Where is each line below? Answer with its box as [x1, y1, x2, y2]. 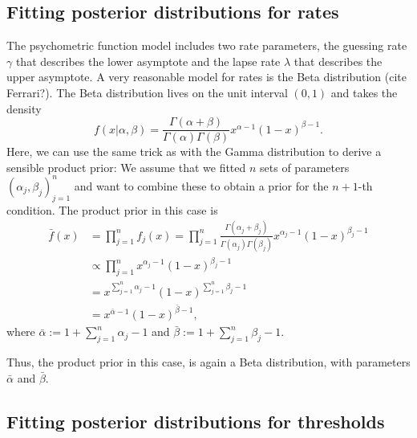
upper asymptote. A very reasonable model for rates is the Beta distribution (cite [6, 68, 407, 85]
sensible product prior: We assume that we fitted [6, 158, 246, 175]
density [6, 100, 42, 117]
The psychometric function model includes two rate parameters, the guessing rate [6, 37, 407, 54]
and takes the [330, 84, 398, 100]
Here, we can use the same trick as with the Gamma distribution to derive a [6, 143, 382, 160]
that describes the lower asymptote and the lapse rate [15, 52, 281, 69]
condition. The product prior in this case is [6, 201, 218, 218]
